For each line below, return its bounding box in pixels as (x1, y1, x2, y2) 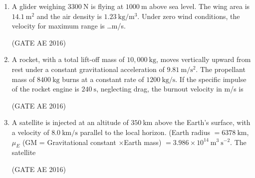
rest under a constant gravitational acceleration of (11, 63, 165, 74)
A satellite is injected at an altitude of (11, 117, 129, 127)
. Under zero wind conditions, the (137, 10, 240, 21)
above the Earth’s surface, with (155, 117, 251, 127)
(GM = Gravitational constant (22, 136, 116, 147)
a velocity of (11, 126, 49, 137)
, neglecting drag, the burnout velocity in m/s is (96, 83, 244, 94)
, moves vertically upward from (156, 54, 251, 64)
